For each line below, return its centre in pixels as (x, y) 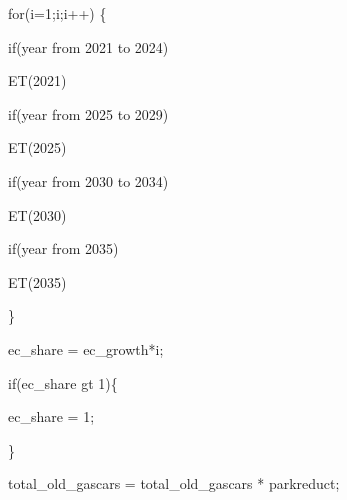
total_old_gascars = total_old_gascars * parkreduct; (174, 483)
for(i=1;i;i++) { (57, 13)
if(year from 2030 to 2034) (88, 180)
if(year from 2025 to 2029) (88, 113)
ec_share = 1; (51, 416)
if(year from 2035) (63, 248)
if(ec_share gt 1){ (63, 382)
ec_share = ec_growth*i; (86, 348)
